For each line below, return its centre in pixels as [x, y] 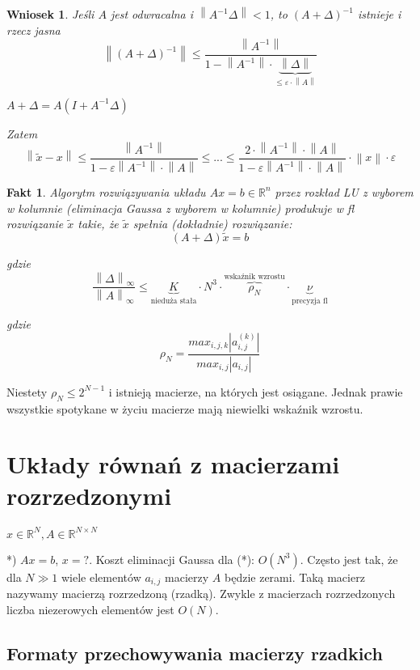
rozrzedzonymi [89, 496]
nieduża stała [174, 301]
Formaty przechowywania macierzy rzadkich [195, 653]
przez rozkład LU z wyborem [344, 191]
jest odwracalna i [152, 14]
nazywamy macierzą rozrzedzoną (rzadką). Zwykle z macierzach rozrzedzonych [201, 594]
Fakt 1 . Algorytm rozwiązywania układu [106, 191]
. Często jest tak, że [349, 559]
